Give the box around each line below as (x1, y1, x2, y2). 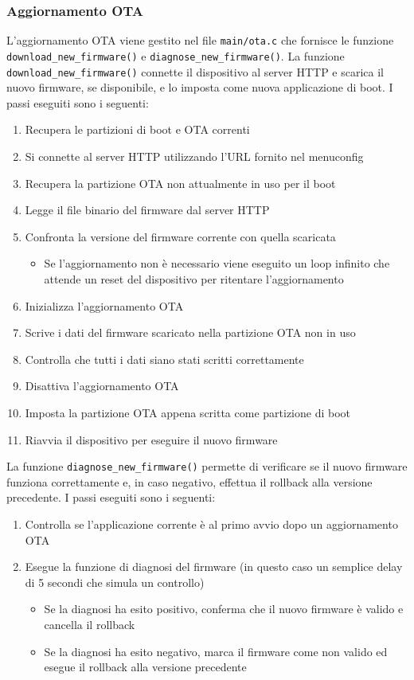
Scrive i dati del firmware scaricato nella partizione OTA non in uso (25, 324, 356, 341)
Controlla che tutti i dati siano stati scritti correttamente (25, 350, 304, 367)
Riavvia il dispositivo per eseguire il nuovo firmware (25, 431, 278, 447)
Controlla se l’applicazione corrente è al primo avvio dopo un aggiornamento (25, 515, 398, 532)
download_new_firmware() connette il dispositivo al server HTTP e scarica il (6, 63, 385, 80)
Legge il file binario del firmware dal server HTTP (25, 201, 270, 218)
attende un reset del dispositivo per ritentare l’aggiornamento (44, 270, 344, 287)
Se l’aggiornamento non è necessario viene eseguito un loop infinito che (44, 255, 390, 272)
